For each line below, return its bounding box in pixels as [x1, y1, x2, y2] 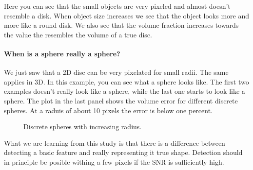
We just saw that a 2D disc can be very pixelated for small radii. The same [4, 67, 229, 77]
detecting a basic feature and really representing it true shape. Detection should [4, 147, 243, 157]
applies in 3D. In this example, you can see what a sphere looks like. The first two [4, 76, 249, 86]
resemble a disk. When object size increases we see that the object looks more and [4, 10, 250, 20]
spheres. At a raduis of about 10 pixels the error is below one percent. [4, 105, 213, 115]
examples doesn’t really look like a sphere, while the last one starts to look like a [4, 86, 245, 96]
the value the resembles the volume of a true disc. [4, 29, 152, 39]
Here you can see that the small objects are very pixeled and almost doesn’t [4, 1, 231, 11]
